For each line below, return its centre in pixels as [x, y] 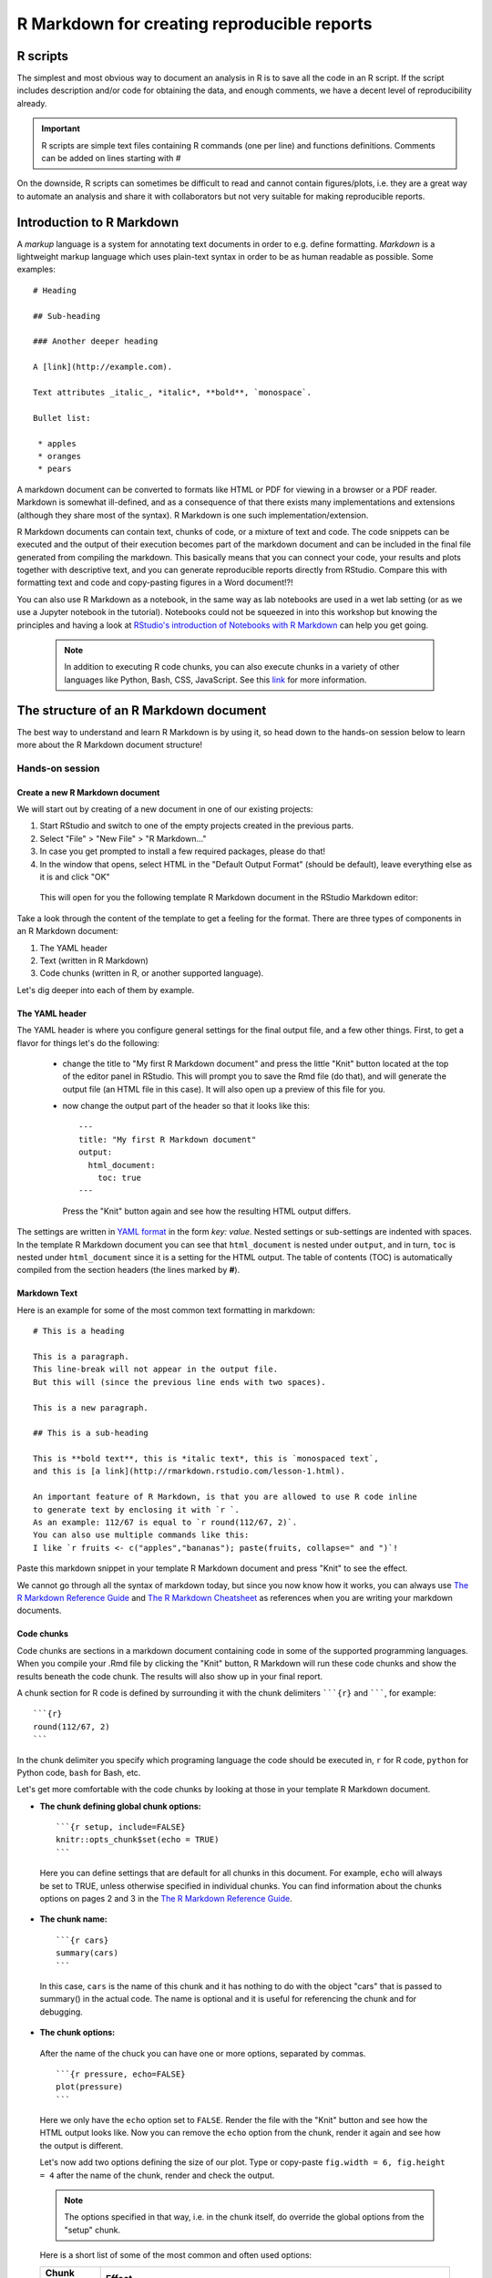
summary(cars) [87, 1953]
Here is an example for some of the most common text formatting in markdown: [166, 1310]
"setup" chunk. [92, 2230]
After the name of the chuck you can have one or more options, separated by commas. [203, 2053]
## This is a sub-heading [91, 1433]
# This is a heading [79, 1331]
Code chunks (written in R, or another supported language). [152, 973]
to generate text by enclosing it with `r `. [137, 1509]
